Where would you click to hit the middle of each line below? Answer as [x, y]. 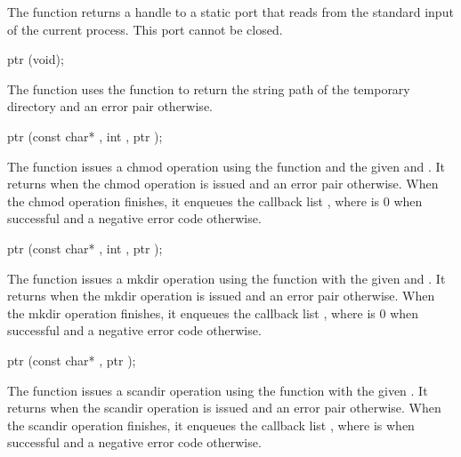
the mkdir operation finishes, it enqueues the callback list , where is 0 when [213, 313]
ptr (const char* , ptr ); [72, 360]
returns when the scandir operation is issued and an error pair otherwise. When [224, 408]
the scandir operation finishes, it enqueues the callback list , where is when [211, 425]
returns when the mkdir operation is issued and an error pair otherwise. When [221, 296]
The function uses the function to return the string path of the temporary [209, 88]
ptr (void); [36, 59]
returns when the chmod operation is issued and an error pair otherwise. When [223, 184]
